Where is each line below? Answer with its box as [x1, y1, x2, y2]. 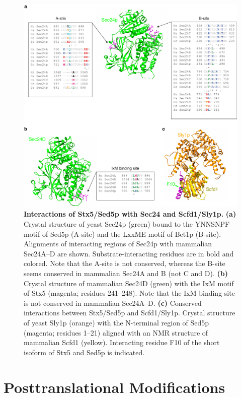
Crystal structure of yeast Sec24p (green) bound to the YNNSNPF [24, 219, 230, 229]
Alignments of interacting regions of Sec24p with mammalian [24, 238, 212, 249]
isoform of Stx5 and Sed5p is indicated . [24, 347, 145, 357]
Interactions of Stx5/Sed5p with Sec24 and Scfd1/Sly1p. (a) [24, 209, 236, 219]
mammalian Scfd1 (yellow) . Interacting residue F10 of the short [24, 337, 220, 348]
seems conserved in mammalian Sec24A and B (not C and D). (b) [24, 268, 228, 279]
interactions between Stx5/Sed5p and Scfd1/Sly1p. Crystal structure [24, 307, 235, 318]
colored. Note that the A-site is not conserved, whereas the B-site [24, 258, 225, 269]
